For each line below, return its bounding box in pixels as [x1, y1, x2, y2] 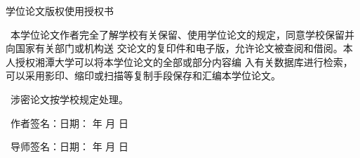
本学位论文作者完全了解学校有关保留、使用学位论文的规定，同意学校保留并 [10, 27, 354, 41]
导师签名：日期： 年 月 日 [10, 139, 128, 154]
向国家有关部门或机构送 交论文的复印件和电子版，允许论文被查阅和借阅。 [6, 41, 343, 55]
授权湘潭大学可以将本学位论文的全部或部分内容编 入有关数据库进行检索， [15, 54, 353, 69]
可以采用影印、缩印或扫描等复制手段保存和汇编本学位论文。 [6, 68, 281, 83]
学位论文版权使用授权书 [6, 4, 114, 18]
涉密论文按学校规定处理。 [10, 91, 128, 106]
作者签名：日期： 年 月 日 [10, 115, 128, 130]
